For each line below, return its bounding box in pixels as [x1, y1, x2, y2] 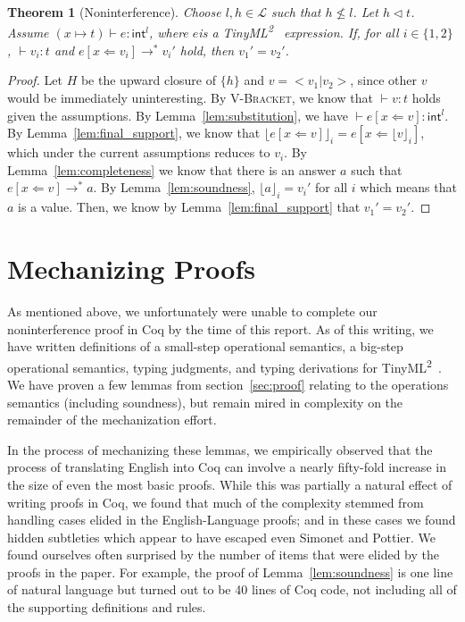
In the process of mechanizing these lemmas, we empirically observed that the [7, 440, 433, 458]
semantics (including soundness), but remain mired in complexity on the [7, 392, 403, 411]
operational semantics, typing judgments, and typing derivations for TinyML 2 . [7, 355, 442, 376]
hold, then [179, 40, 235, 59]
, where [148, 23, 188, 42]
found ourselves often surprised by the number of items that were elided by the [7, 545, 439, 564]
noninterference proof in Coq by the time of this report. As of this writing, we [7, 319, 434, 338]
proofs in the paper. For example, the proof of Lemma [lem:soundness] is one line [7, 562, 453, 581]
